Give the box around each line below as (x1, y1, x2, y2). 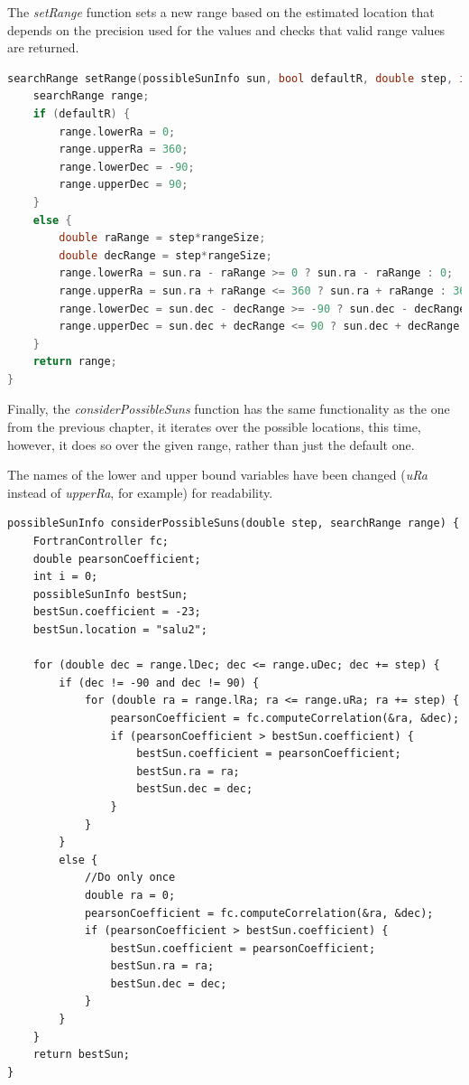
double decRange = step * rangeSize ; (59, 248, 272, 262)
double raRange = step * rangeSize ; (59, 231, 266, 245)
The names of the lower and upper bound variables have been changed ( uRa (7, 465, 428, 484)
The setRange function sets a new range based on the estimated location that (7, 3, 435, 21)
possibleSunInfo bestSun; (32, 587, 189, 601)
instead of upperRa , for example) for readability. (7, 482, 273, 501)
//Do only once (84, 871, 176, 884)
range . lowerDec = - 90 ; (59, 160, 195, 173)
